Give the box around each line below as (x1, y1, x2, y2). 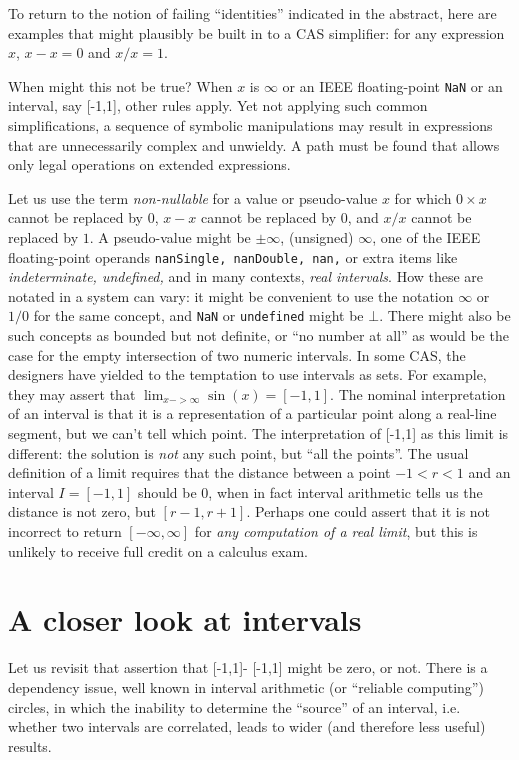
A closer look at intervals (8, 599, 362, 640)
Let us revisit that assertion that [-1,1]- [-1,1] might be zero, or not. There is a (8, 657, 488, 678)
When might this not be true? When (8, 75, 233, 96)
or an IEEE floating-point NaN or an (282, 75, 503, 96)
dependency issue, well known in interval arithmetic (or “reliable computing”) (8, 676, 484, 697)
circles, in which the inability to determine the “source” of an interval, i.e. (8, 696, 461, 717)
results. (8, 735, 52, 756)
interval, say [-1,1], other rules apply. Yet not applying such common (8, 95, 428, 116)
